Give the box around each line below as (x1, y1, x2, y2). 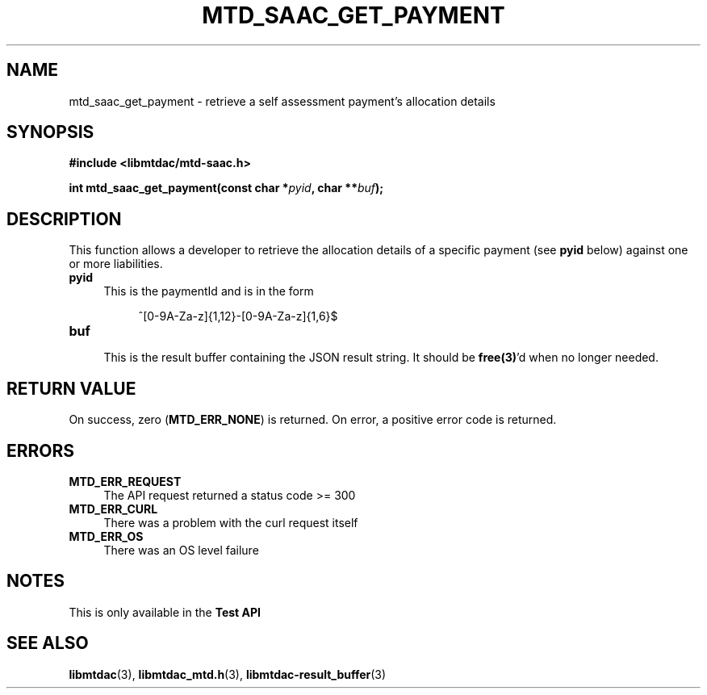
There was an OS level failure (103, 542, 259, 557)
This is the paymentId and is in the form (103, 284, 314, 299)
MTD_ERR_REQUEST (69, 474, 182, 488)
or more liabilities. (69, 257, 163, 271)
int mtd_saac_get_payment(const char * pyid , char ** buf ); (69, 181, 384, 195)
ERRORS (6, 440, 75, 461)
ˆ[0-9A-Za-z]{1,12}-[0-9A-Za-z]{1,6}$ (138, 309, 338, 324)
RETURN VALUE (6, 378, 136, 399)
